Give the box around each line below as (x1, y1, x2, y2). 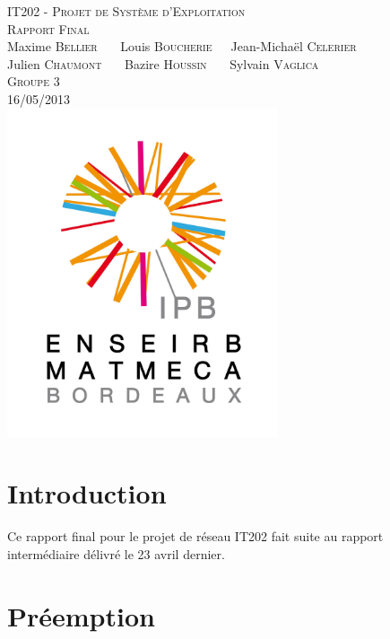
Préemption (7, 597, 155, 634)
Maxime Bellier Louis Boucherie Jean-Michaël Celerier (7, 37, 357, 56)
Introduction (7, 475, 167, 512)
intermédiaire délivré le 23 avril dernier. (7, 544, 225, 563)
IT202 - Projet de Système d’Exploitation (7, 2, 246, 20)
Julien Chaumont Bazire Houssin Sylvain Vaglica (7, 54, 319, 73)
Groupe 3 (7, 72, 60, 91)
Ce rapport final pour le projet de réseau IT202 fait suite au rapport (7, 527, 384, 546)
